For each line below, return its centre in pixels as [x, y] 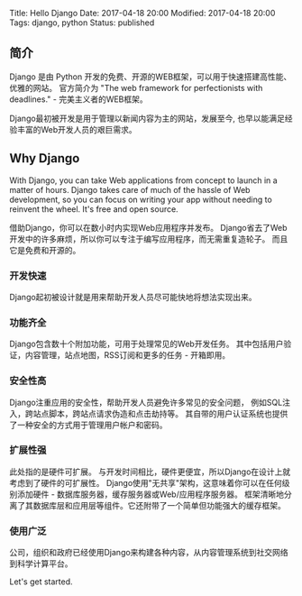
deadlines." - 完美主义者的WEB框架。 [78, 99]
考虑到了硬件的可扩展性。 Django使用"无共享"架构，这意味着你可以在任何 [146, 482]
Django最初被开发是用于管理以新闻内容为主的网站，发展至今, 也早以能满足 [147, 118]
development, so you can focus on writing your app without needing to [141, 199]
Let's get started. [41, 582]
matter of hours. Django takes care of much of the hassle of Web [130, 189]
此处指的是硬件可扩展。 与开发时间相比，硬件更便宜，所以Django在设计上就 [150, 472]
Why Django [45, 158]
